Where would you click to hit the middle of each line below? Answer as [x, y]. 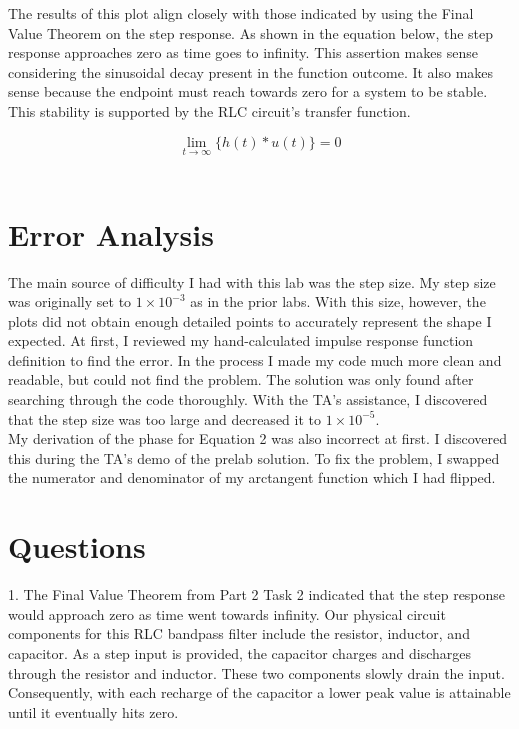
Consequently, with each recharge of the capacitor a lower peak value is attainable [259, 692]
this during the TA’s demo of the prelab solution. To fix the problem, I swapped [254, 457]
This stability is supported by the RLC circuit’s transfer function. [209, 110]
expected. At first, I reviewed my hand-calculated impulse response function [241, 340]
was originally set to [70, 301]
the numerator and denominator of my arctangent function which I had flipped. [252, 477]
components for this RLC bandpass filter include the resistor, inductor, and [239, 633]
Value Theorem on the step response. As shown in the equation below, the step [251, 32]
